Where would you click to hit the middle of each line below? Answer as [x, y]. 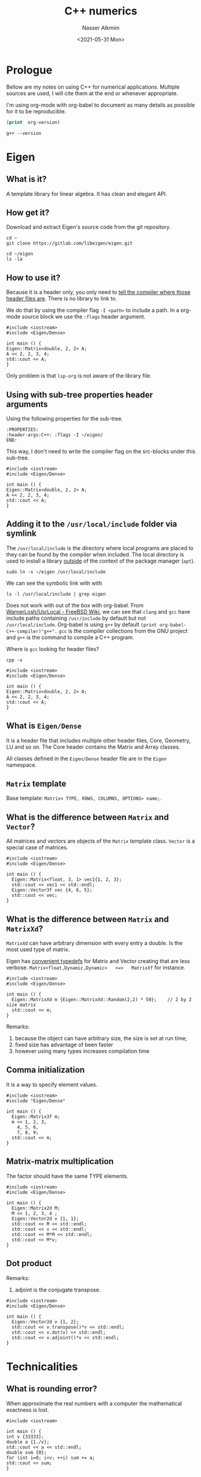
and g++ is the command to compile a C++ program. [70, 637]
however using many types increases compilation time [82, 1051]
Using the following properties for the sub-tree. [64, 419]
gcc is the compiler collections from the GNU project [123, 631]
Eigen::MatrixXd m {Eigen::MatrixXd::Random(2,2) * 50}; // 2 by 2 [102, 1000]
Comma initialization [46, 1070]
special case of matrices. [37, 848]
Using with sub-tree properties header [79, 395]
